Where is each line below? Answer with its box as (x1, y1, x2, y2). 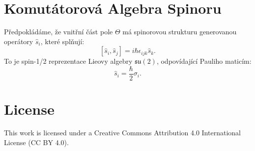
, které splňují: (40, 36, 85, 46)
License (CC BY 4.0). (4, 137, 69, 147)
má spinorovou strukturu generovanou (122, 26, 237, 37)
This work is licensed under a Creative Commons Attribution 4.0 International (4, 127, 241, 138)
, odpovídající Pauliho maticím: (156, 56, 252, 66)
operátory (4, 36, 33, 46)
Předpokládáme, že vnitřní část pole (4, 26, 113, 37)
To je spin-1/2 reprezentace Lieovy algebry (4, 56, 133, 66)
